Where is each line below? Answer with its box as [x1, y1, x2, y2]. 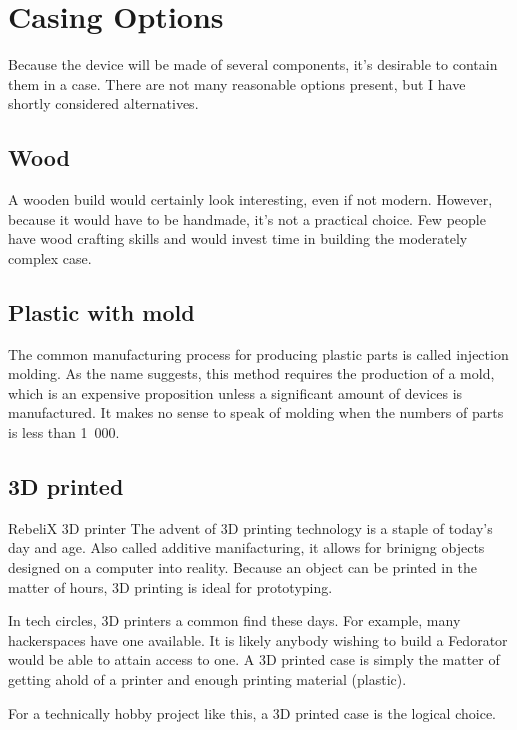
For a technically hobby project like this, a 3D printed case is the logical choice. [8, 702, 496, 723]
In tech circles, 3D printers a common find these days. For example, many [8, 610, 461, 631]
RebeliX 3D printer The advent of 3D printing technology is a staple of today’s [8, 517, 493, 538]
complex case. [8, 247, 92, 268]
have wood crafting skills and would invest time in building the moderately [8, 228, 468, 249]
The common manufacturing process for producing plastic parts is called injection [8, 343, 509, 364]
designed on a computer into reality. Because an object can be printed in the [8, 557, 478, 578]
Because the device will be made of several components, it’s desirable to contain [8, 54, 498, 75]
